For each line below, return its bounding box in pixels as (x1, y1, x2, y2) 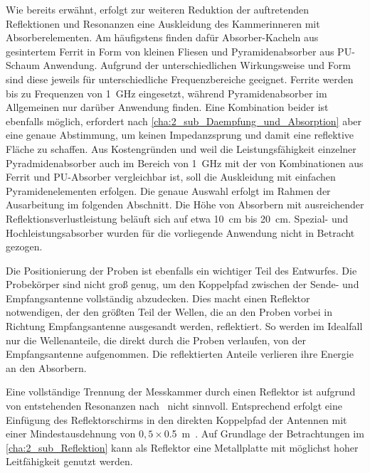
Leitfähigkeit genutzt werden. (6, 454, 133, 469)
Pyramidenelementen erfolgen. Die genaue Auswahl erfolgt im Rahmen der (6, 183, 331, 198)
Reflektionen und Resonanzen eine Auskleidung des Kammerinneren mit (6, 16, 320, 31)
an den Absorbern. (6, 360, 87, 375)
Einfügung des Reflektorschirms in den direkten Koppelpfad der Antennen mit (6, 412, 347, 427)
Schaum (6, 58, 40, 73)
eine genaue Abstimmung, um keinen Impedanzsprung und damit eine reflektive (6, 127, 354, 142)
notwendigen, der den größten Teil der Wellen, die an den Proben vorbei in (6, 304, 332, 319)
